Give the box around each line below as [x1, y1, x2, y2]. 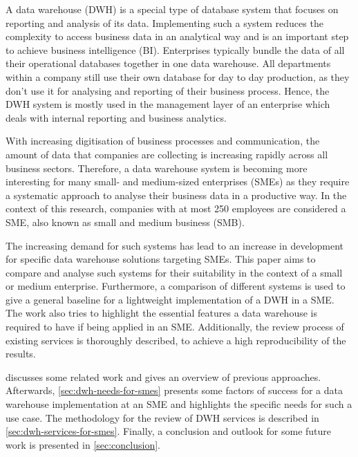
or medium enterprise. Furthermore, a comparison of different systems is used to [6, 279, 346, 293]
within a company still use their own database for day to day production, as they [6, 69, 350, 84]
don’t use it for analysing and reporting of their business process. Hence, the [6, 83, 330, 97]
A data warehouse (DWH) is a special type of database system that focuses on [6, 2, 339, 16]
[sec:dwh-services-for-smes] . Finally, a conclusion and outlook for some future [6, 424, 332, 438]
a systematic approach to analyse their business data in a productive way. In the [6, 187, 347, 202]
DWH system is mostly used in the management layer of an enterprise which [6, 97, 330, 111]
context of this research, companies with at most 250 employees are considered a [6, 201, 346, 216]
